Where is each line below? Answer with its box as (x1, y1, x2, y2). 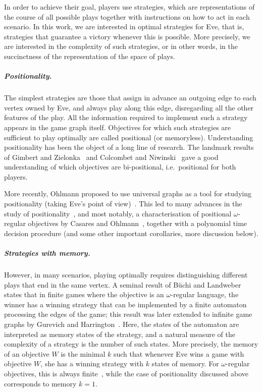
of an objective (4, 348, 49, 359)
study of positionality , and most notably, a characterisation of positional (4, 208, 232, 218)
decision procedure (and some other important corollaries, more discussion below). (4, 228, 258, 238)
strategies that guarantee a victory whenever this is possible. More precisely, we (4, 31, 250, 41)
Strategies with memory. (4, 248, 90, 258)
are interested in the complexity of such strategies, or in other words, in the (4, 41, 238, 51)
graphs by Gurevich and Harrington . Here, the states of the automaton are (4, 318, 239, 329)
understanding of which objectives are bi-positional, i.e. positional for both (4, 161, 236, 172)
